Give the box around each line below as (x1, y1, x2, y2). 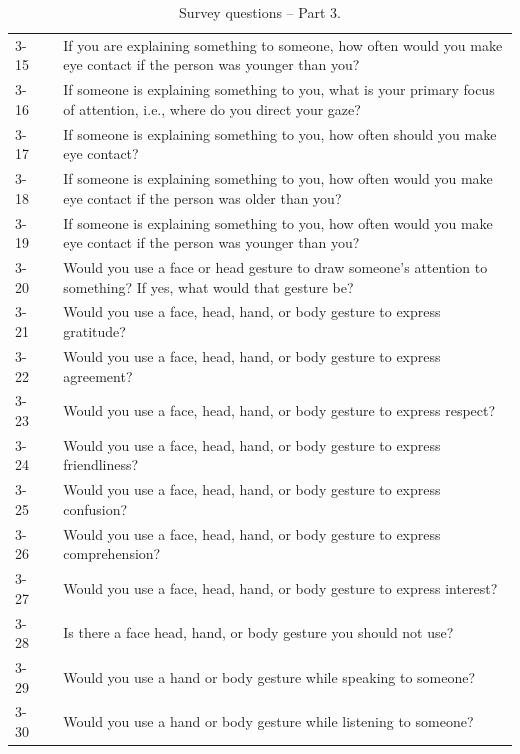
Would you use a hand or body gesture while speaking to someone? (63, 666, 476, 687)
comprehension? (63, 543, 161, 564)
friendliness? (63, 454, 139, 475)
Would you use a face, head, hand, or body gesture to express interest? (63, 577, 498, 598)
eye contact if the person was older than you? (63, 187, 342, 208)
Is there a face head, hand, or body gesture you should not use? (63, 622, 454, 643)
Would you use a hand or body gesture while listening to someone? (63, 711, 474, 732)
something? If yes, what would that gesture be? (63, 276, 354, 297)
